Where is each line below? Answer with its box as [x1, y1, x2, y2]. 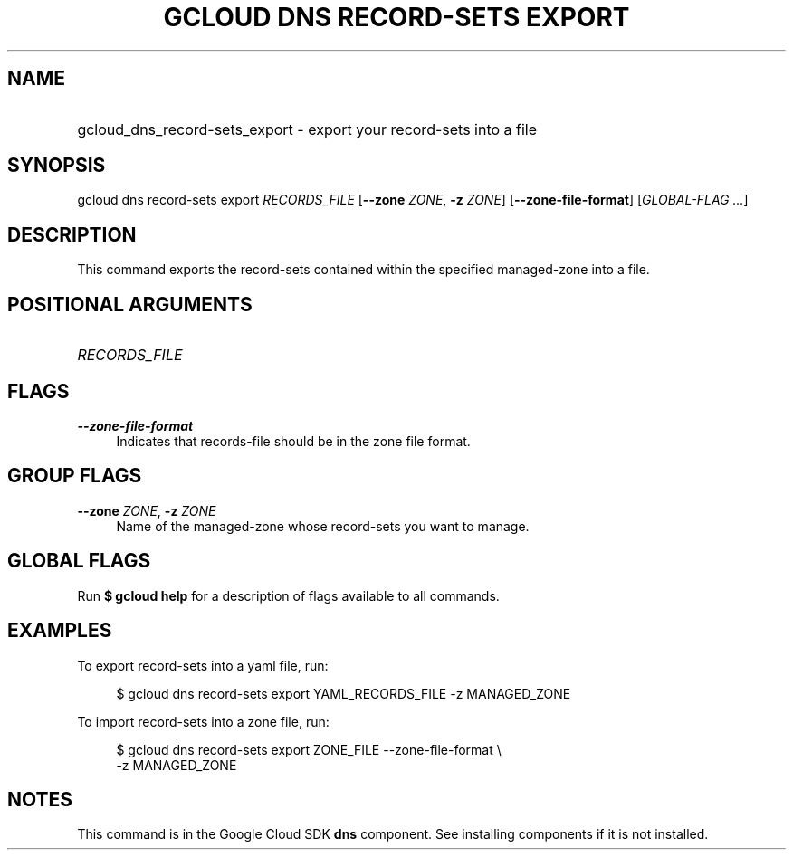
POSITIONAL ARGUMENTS [7, 292, 253, 316]
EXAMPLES [7, 619, 112, 643]
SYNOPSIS [7, 154, 106, 177]
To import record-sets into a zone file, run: [77, 713, 330, 729]
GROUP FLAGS [7, 464, 142, 488]
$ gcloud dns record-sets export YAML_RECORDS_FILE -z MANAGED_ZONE [116, 685, 571, 701]
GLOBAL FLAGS [7, 549, 151, 573]
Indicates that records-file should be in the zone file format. [116, 433, 471, 449]
